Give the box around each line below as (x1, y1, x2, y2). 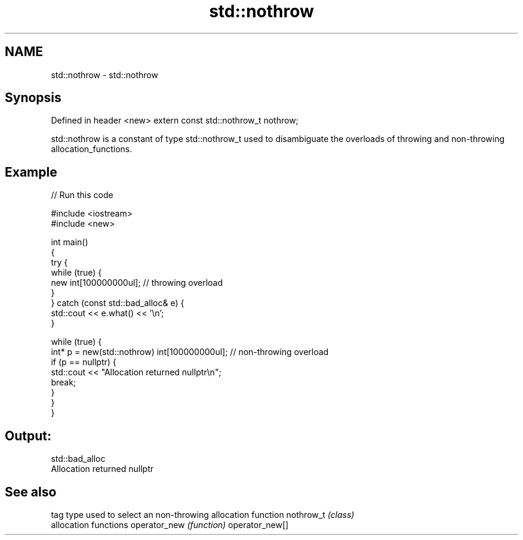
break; (51, 377, 76, 388)
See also (5, 484, 57, 499)
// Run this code (51, 190, 113, 200)
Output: (5, 428, 51, 443)
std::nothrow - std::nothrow (51, 69, 158, 80)
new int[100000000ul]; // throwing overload (51, 277, 223, 288)
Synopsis (5, 90, 61, 106)
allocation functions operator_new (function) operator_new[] (51, 519, 289, 530)
